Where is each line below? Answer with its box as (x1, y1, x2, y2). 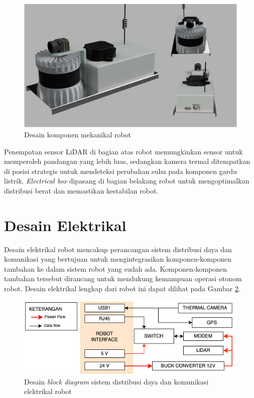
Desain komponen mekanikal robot (24, 129, 132, 139)
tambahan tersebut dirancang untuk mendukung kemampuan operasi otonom (4, 273, 242, 284)
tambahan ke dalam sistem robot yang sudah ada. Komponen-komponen (4, 263, 227, 274)
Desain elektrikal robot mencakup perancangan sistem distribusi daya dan (4, 244, 232, 254)
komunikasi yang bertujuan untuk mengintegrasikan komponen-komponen (4, 254, 231, 264)
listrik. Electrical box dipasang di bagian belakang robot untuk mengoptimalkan (4, 175, 249, 186)
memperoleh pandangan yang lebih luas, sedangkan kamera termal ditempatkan (4, 156, 250, 166)
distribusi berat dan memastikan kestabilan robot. (4, 185, 159, 195)
